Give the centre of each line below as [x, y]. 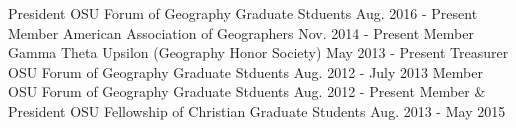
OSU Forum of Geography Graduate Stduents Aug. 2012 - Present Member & [247, 91]
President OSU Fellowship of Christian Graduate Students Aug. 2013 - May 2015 [257, 110]
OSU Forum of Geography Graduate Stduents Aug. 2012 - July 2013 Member [245, 71]
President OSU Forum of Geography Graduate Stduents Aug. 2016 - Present [243, 13]
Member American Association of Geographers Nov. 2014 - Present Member [241, 32]
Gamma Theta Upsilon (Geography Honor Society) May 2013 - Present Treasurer [258, 52]
